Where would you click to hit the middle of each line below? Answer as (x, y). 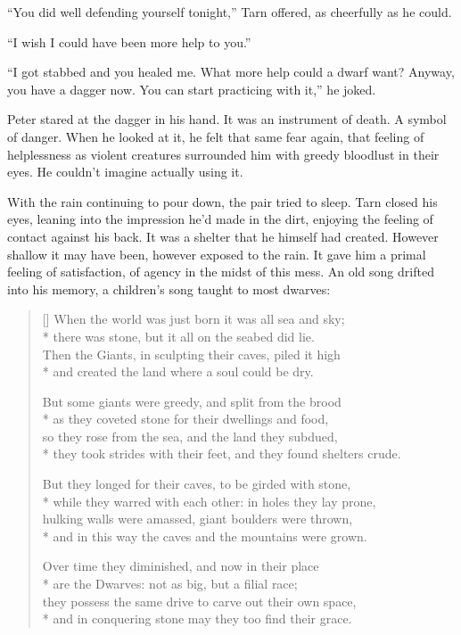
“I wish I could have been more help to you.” (129, 41)
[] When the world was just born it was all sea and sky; (193, 319)
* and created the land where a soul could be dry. (178, 371)
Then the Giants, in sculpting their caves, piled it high (191, 354)
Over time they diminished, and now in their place (181, 566)
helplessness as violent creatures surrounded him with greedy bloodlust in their (223, 154)
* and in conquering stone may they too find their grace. (197, 619)
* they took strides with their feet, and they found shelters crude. (222, 454)
